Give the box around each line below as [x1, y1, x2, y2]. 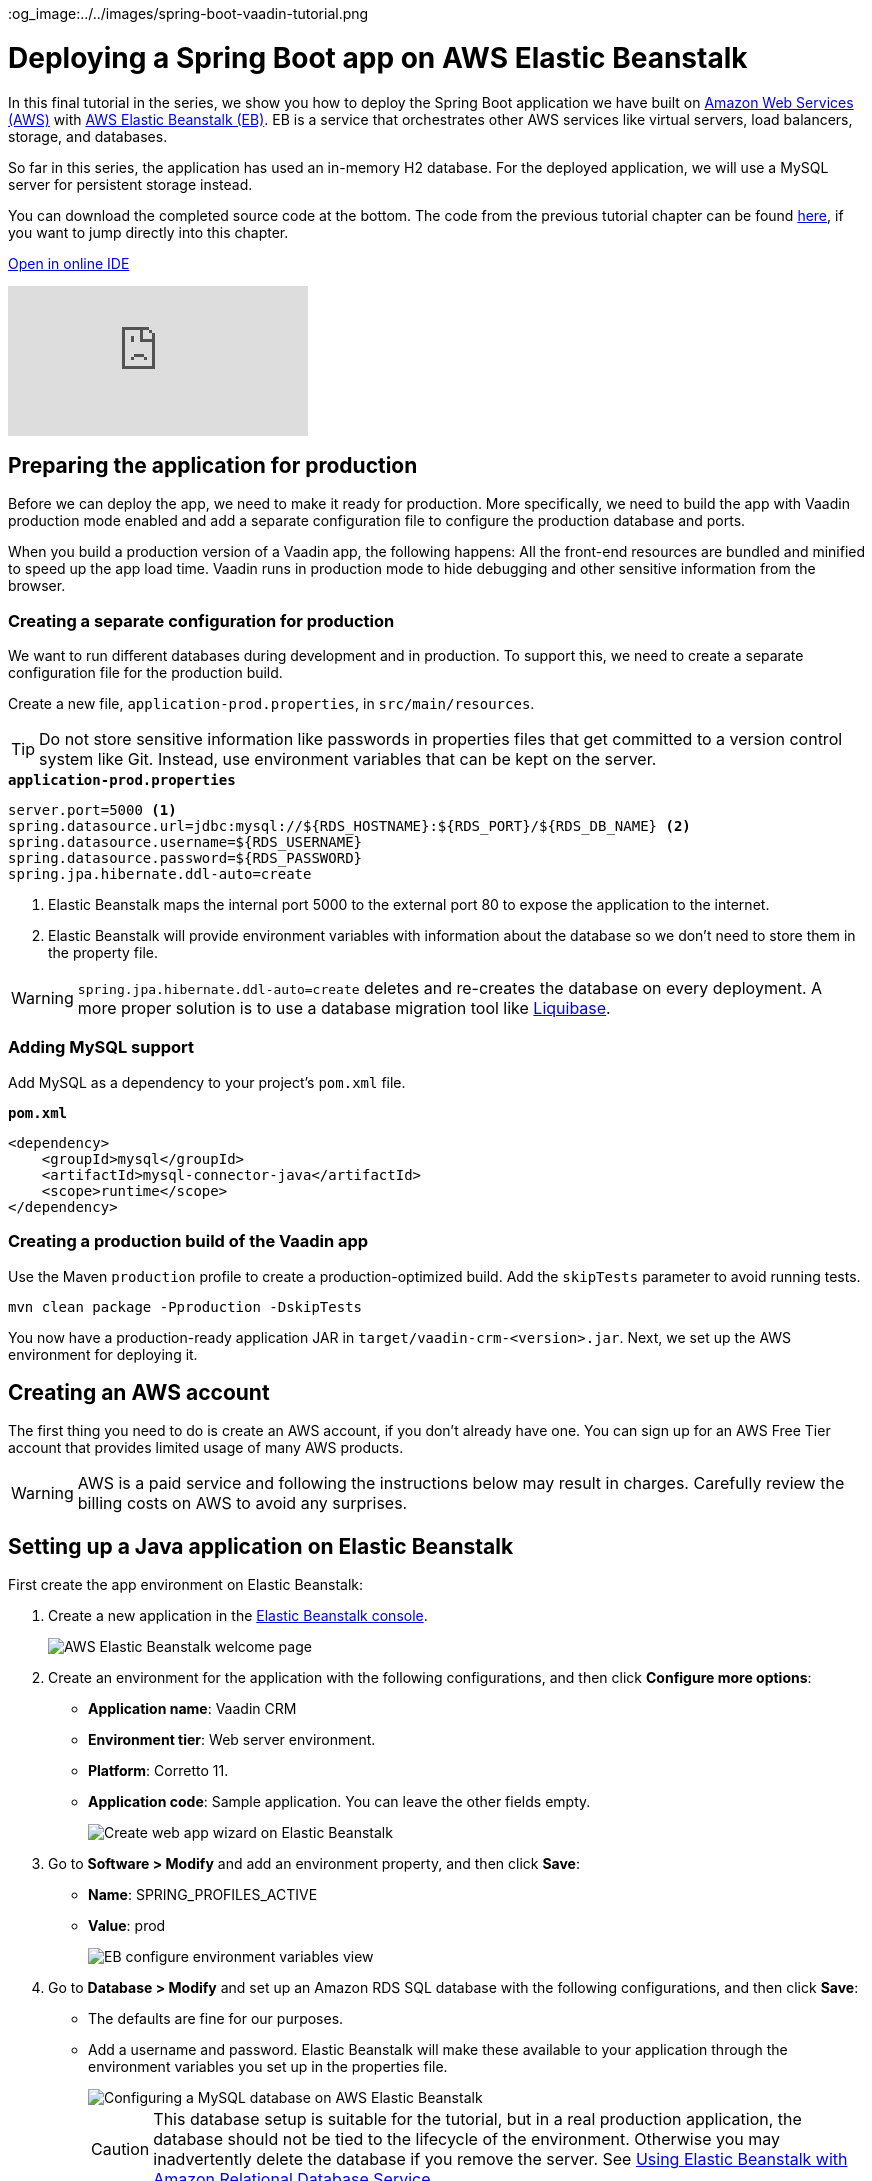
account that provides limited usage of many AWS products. [8, 1439, 404, 1457]
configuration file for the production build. [8, 664, 283, 682]
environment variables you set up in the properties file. [88, 2058, 448, 2076]
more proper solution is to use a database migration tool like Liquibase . [77, 998, 611, 1019]
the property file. [48, 944, 159, 962]
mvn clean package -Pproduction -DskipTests [8, 1298, 363, 1315]
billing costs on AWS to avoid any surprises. [77, 1493, 408, 1514]
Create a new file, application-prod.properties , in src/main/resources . [8, 695, 535, 713]
